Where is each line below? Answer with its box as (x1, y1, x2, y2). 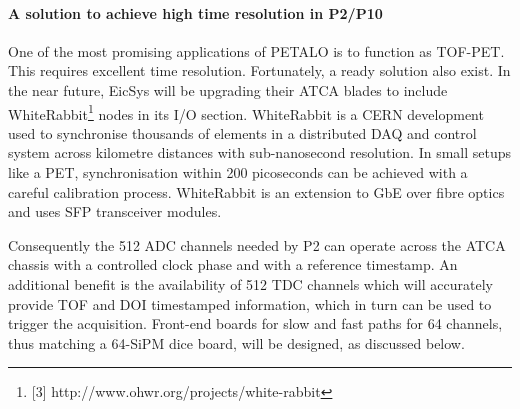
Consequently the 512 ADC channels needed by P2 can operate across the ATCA (8, 234, 506, 255)
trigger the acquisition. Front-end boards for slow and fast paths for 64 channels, (8, 313, 503, 334)
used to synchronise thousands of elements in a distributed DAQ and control (8, 122, 477, 143)
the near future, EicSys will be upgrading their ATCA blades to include (8, 79, 448, 100)
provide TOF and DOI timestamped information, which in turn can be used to (8, 293, 492, 314)
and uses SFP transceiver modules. (8, 201, 222, 222)
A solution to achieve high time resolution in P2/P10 (8, 2, 383, 23)
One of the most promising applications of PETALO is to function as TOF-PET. (8, 40, 505, 61)
